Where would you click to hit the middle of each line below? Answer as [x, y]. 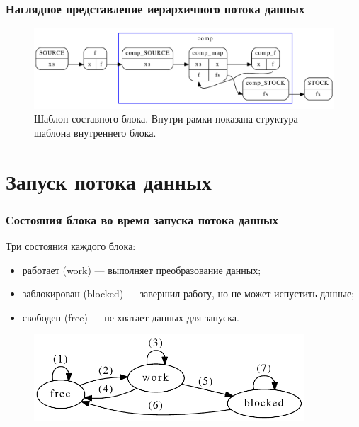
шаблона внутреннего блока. [95, 132]
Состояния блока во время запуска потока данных [142, 219]
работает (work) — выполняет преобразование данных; [142, 269]
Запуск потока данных [109, 181]
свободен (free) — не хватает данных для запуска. [131, 317]
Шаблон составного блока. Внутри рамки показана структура [166, 119]
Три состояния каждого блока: [71, 246]
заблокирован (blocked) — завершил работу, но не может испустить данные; [188, 294]
